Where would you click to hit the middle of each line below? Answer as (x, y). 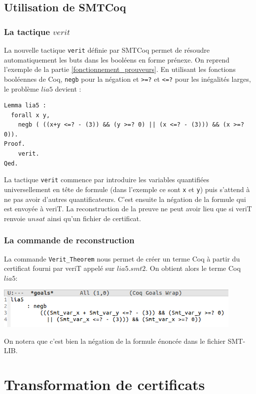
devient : (68, 88)
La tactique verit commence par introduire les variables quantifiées (107, 180)
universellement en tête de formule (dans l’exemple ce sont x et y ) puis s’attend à (127, 189)
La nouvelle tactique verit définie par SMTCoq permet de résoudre (107, 50)
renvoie (15, 218)
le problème (21, 88)
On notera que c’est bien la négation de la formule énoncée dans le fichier (115, 341)
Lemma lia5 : (25, 106)
